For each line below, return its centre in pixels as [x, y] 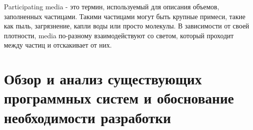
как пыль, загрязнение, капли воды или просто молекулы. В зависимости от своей [127, 26]
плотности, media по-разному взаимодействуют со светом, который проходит [119, 35]
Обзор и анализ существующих [103, 79]
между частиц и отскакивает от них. [58, 45]
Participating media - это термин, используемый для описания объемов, [112, 6]
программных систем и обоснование [119, 98]
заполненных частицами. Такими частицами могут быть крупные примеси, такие [125, 16]
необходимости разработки [88, 117]
